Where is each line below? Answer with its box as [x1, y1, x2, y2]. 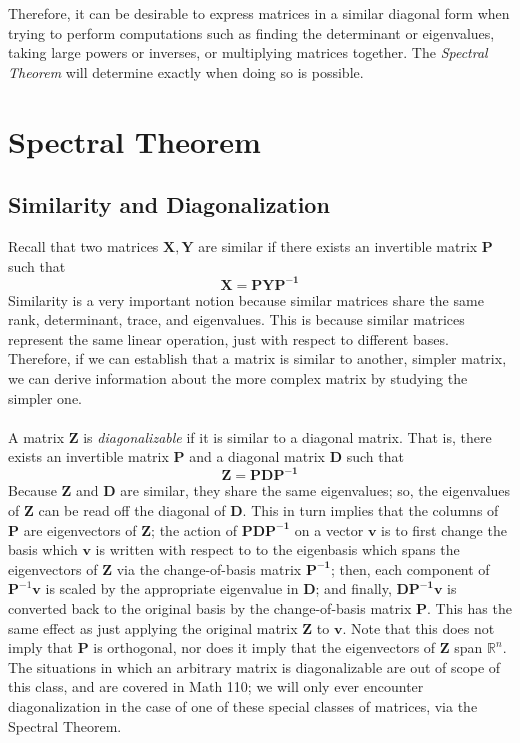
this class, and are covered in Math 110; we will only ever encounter [8, 676, 424, 697]
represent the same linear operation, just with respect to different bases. [8, 328, 449, 349]
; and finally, [315, 578, 392, 599]
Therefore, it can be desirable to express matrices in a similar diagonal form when [8, 3, 510, 23]
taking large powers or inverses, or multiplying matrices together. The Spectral [8, 42, 488, 63]
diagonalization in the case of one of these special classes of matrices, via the [8, 696, 478, 717]
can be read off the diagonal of [38, 500, 226, 521]
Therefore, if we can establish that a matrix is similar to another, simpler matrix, [8, 348, 507, 369]
